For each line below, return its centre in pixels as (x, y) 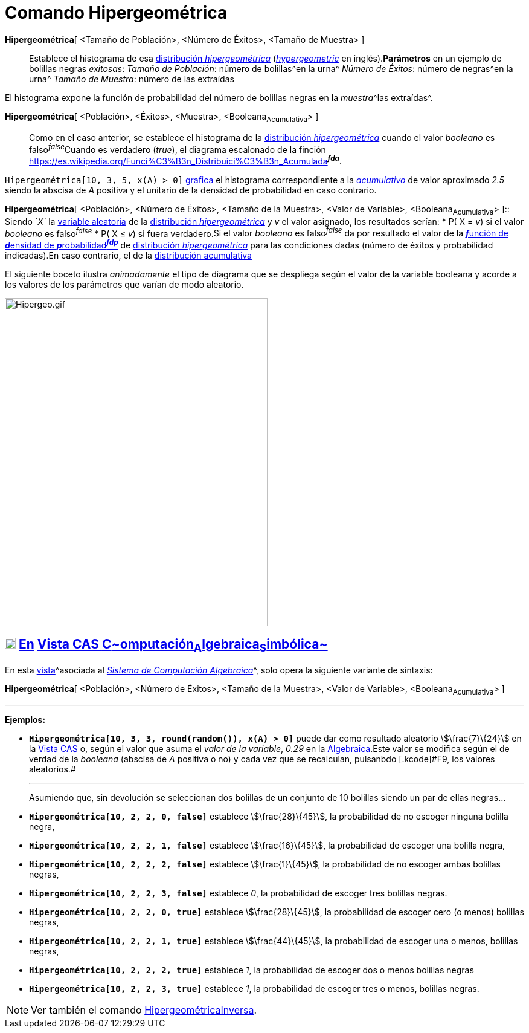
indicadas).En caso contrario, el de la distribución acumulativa (128, 255)
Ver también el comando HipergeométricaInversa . (144, 1010)
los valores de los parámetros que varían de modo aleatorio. (124, 284)
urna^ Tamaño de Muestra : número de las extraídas (132, 79)
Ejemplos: (25, 719)
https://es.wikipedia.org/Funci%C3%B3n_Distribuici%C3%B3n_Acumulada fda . (185, 160)
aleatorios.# (53, 769)
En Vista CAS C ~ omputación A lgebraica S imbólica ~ (173, 646)
